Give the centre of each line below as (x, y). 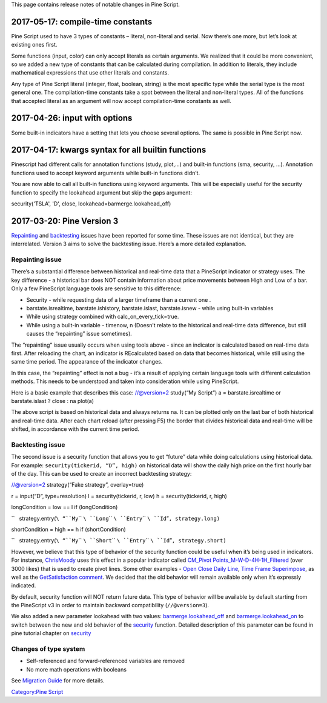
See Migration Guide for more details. (58, 681)
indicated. (24, 585)
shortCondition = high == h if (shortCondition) (69, 529)
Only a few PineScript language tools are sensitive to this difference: (96, 288)
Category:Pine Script (37, 691)
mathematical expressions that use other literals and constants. (90, 73)
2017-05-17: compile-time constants (82, 22)
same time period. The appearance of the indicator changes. (87, 362)
